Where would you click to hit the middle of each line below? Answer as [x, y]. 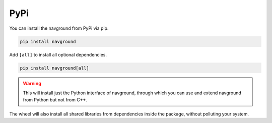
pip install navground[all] [54, 68]
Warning [32, 84]
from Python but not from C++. [55, 100]
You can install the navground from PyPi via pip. [59, 28]
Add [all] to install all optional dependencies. [58, 54]
